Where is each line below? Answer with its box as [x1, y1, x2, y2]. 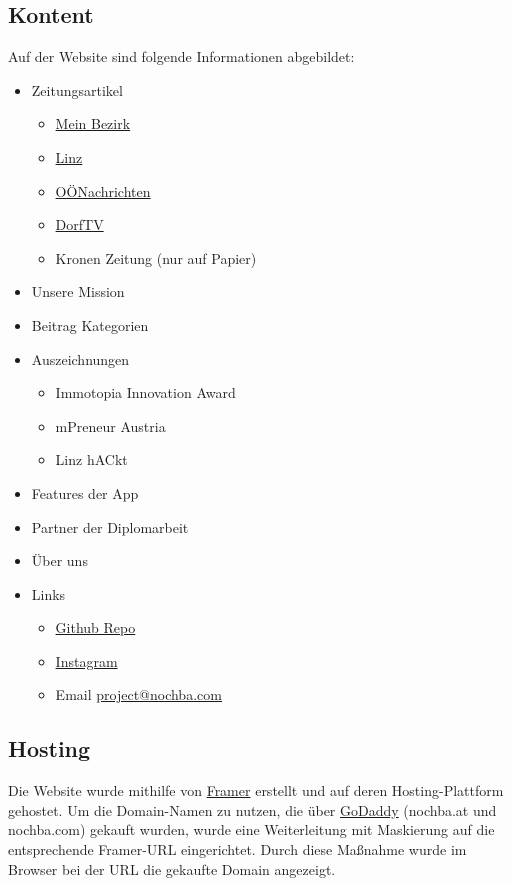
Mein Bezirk [55, 113, 131, 134]
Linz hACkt [55, 449, 128, 470]
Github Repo [55, 617, 136, 638]
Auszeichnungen [31, 348, 130, 369]
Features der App [31, 482, 139, 503]
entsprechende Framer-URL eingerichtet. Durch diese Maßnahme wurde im [8, 839, 467, 860]
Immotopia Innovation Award [55, 382, 236, 403]
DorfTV [55, 214, 104, 235]
